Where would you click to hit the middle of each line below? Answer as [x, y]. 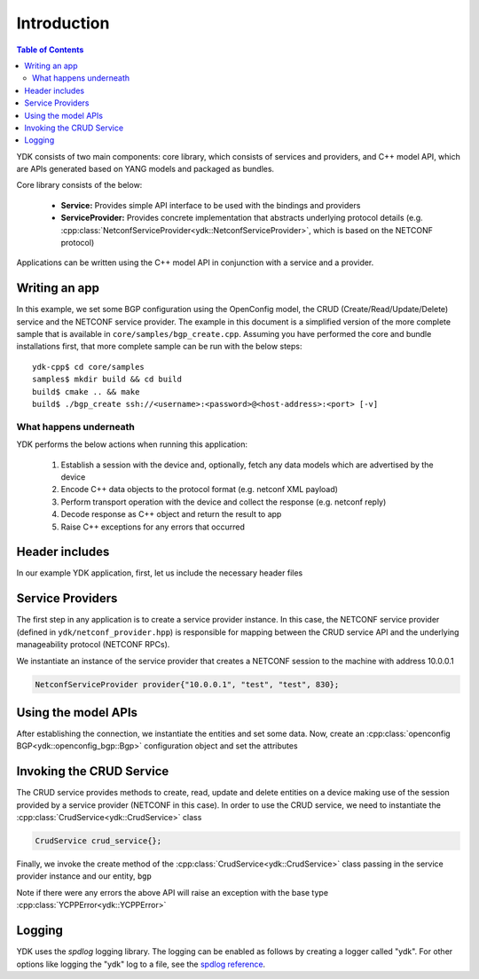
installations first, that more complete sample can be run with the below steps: [159, 347]
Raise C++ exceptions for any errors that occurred [153, 527]
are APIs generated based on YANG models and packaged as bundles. [145, 169]
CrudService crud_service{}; [98, 841]
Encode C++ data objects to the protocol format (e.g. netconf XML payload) [200, 489]
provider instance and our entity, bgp [84, 876]
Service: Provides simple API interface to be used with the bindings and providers [211, 205]
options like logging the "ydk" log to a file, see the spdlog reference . [141, 964]
